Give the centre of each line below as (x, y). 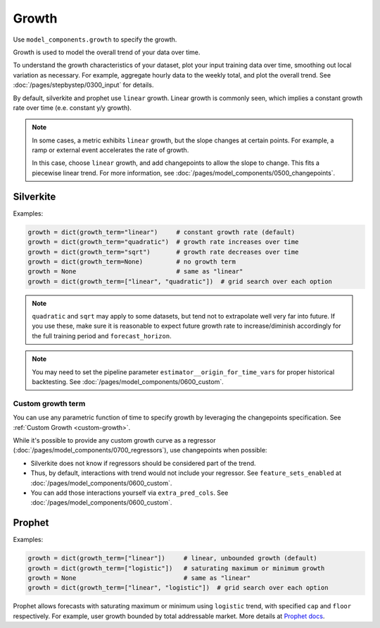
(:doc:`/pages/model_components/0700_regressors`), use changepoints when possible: (140, 450)
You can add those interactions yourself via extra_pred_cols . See (129, 493)
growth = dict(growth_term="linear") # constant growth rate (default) (161, 232)
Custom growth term (49, 403)
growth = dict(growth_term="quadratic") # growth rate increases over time (163, 242)
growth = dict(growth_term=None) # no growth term (132, 261)
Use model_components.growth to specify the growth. (95, 39)
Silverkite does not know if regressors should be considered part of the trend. (143, 463)
